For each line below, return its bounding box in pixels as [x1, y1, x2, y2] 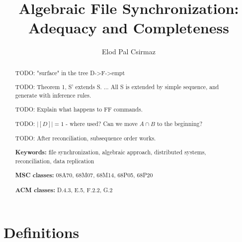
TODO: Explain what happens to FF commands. [15, 105, 143, 114]
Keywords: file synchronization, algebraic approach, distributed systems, [15, 148, 206, 157]
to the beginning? [157, 120, 203, 127]
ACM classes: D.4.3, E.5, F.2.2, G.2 [15, 185, 113, 194]
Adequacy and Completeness [28, 17, 229, 38]
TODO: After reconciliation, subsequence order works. [15, 133, 156, 142]
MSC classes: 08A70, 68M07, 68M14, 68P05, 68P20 [15, 171, 153, 180]
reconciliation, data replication [15, 156, 94, 165]
